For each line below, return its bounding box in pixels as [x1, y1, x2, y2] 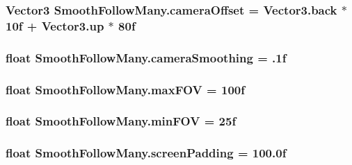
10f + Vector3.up [6, 17, 104, 34]
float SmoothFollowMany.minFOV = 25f [6, 112, 237, 130]
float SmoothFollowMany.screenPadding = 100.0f [6, 144, 287, 162]
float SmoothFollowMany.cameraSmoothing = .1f [6, 49, 287, 66]
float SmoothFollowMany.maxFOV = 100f [6, 80, 245, 98]
